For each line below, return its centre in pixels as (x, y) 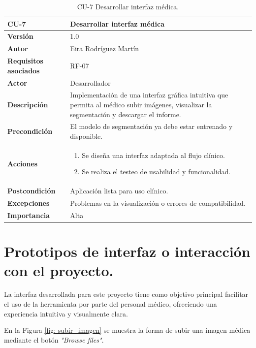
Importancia (29, 215)
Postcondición (32, 191)
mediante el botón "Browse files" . (54, 339)
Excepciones (29, 203)
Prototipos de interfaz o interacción (127, 251)
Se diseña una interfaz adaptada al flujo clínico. (153, 155)
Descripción (28, 104)
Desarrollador (90, 82)
